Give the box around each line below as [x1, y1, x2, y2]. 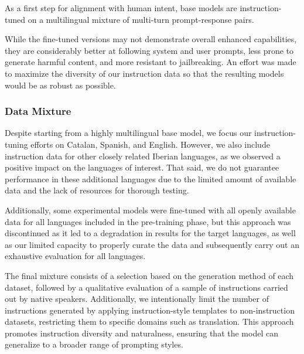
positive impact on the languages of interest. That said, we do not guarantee [5, 161, 279, 173]
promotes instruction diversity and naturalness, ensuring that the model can [5, 326, 278, 339]
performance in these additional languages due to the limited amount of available [5, 172, 296, 185]
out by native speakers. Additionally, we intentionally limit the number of [5, 292, 269, 305]
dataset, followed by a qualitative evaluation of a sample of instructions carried [5, 281, 288, 293]
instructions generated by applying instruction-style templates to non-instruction [5, 304, 295, 316]
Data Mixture [5, 104, 71, 118]
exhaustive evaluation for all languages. [5, 250, 146, 262]
